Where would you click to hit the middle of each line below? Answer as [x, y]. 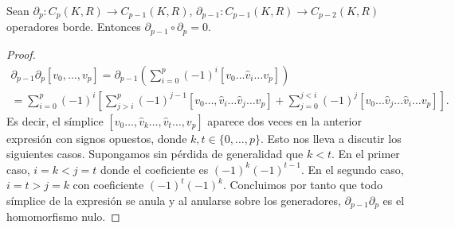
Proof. [21, 54]
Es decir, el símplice [55, 120]
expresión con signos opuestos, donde [97, 138]
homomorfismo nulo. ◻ [63, 216]
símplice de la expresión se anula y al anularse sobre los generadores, [174, 200]
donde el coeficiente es [154, 169]
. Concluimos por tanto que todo [302, 185]
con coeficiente [108, 185]
